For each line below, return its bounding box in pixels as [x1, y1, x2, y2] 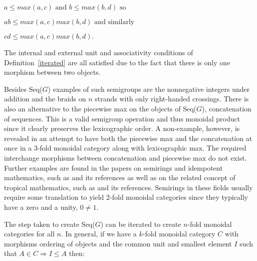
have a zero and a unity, [4, 201, 78, 212]
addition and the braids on [4, 93, 86, 104]
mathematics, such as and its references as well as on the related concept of [4, 172, 235, 183]
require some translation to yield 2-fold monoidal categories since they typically [4, 192, 248, 202]
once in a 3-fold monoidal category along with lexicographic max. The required [4, 143, 246, 153]
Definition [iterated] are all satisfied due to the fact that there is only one [4, 57, 230, 67]
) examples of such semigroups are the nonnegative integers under [48, 83, 250, 94]
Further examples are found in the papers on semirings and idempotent [4, 162, 223, 173]
